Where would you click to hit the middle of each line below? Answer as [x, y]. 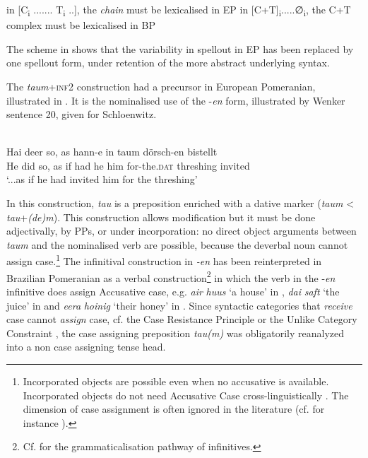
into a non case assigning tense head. [86, 347]
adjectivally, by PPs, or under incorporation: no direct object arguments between [182, 231]
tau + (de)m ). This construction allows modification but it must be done [161, 217]
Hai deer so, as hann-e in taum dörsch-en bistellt [112, 152]
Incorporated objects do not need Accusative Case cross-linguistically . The [186, 395]
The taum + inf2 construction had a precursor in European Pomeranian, [161, 86]
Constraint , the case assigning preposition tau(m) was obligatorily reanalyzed [176, 333]
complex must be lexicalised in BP [81, 25]
